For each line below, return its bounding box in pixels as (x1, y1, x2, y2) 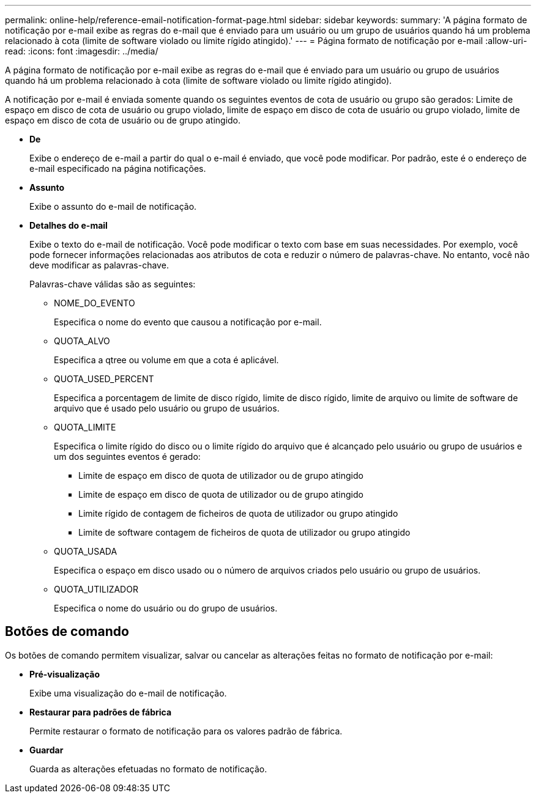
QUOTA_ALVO (54, 336, 110, 346)
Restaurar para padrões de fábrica (29, 706, 172, 717)
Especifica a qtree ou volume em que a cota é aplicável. (54, 355, 279, 365)
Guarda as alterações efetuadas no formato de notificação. (29, 763, 267, 774)
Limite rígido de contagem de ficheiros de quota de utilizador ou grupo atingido (78, 508, 398, 519)
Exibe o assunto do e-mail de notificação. (29, 201, 197, 212)
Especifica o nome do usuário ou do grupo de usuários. (54, 603, 278, 613)
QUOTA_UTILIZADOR (54, 584, 138, 594)
